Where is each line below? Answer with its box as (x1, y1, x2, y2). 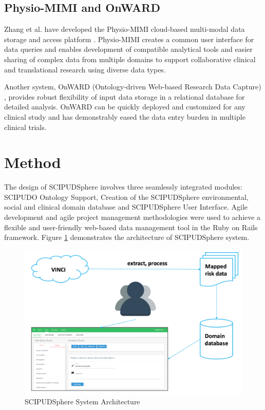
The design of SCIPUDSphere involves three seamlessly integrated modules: (4, 181, 242, 192)
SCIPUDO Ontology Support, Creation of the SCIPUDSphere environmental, (4, 191, 249, 202)
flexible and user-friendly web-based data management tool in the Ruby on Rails (4, 221, 258, 232)
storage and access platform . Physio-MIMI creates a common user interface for (4, 33, 254, 44)
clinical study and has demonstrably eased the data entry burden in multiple (4, 111, 245, 122)
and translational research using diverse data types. (4, 64, 166, 74)
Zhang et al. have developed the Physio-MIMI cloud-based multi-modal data (4, 24, 245, 34)
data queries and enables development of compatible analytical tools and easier (4, 44, 253, 54)
